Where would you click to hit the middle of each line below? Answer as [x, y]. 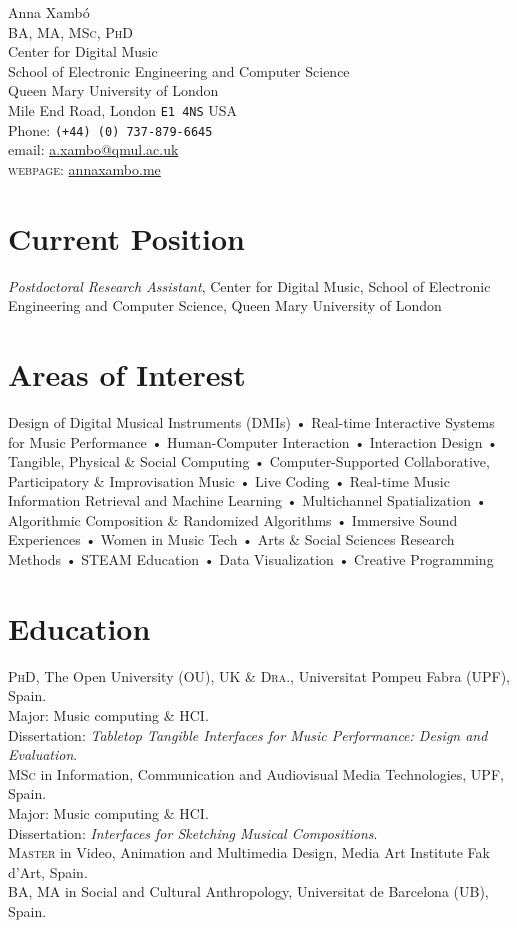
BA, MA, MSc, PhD [70, 31]
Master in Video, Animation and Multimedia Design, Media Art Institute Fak [249, 852]
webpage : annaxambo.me [84, 168]
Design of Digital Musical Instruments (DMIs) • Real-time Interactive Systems [251, 421]
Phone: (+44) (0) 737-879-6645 [110, 129]
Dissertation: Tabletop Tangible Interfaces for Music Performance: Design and [248, 734]
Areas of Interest [127, 373]
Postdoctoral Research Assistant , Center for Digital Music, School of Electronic [249, 285]
